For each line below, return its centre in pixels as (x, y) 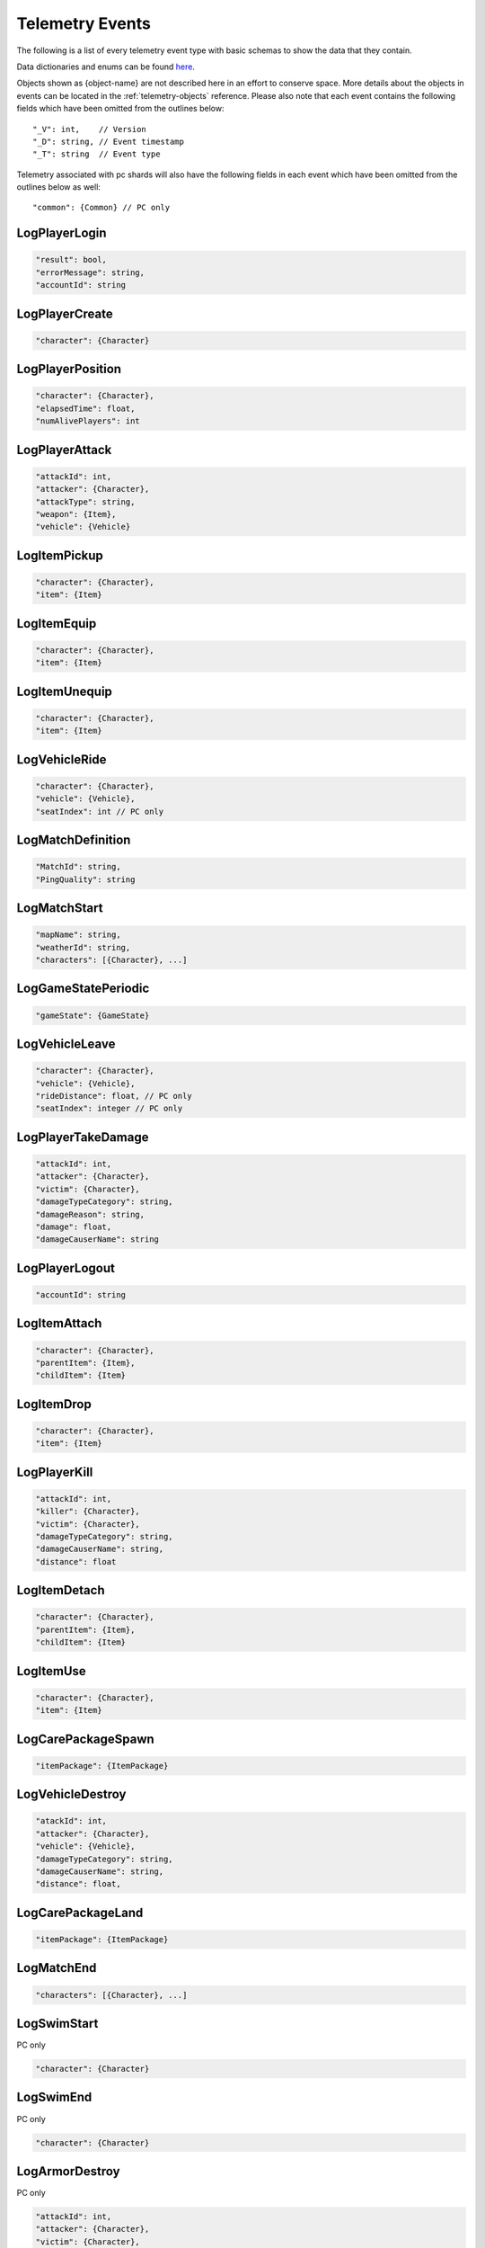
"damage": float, (74, 1227)
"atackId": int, (71, 1821)
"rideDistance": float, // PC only (114, 1096)
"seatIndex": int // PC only (100, 811)
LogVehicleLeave (66, 1044)
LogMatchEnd (57, 1968)
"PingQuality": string (85, 879)
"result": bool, (71, 260)
